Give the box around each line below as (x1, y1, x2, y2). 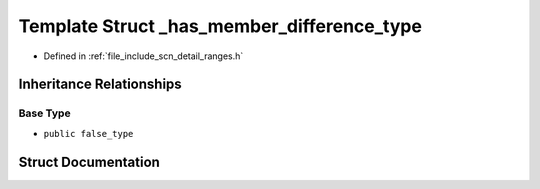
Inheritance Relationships (18, 76, 182, 93)
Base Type (18, 106, 71, 120)
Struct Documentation (18, 153, 160, 170)
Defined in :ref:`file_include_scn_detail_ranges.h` (43, 50, 244, 62)
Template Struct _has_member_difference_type (18, 15, 422, 37)
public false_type (43, 128, 134, 139)
